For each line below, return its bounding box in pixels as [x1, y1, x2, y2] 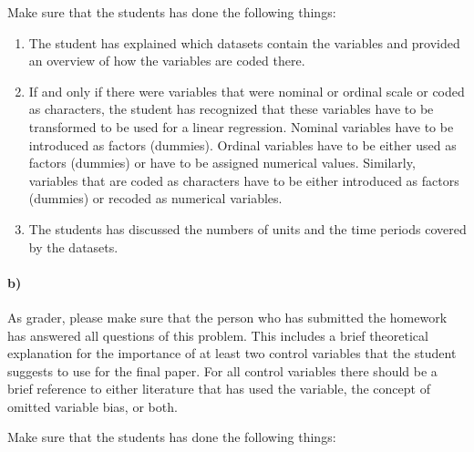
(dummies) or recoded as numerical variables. [28, 189, 283, 208]
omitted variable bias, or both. [7, 396, 178, 416]
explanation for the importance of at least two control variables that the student [7, 344, 457, 363]
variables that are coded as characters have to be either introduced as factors [28, 170, 459, 190]
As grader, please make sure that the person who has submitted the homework [7, 307, 448, 326]
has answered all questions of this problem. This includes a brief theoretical [7, 325, 428, 344]
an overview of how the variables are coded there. [28, 51, 305, 70]
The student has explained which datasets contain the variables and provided [28, 33, 460, 52]
